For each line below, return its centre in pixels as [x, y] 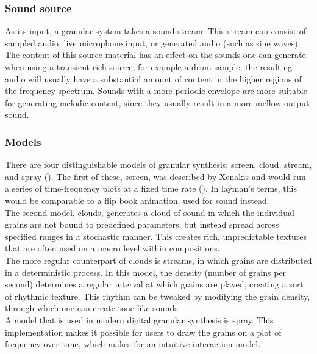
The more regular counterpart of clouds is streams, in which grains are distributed [158, 260]
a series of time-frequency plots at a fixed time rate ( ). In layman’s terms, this [151, 188]
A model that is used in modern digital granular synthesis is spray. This [139, 320]
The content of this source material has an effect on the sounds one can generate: [157, 55]
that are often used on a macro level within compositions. [112, 248]
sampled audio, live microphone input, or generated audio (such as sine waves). [153, 42]
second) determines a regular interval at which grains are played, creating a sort [154, 284]
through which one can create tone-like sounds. [93, 308]
